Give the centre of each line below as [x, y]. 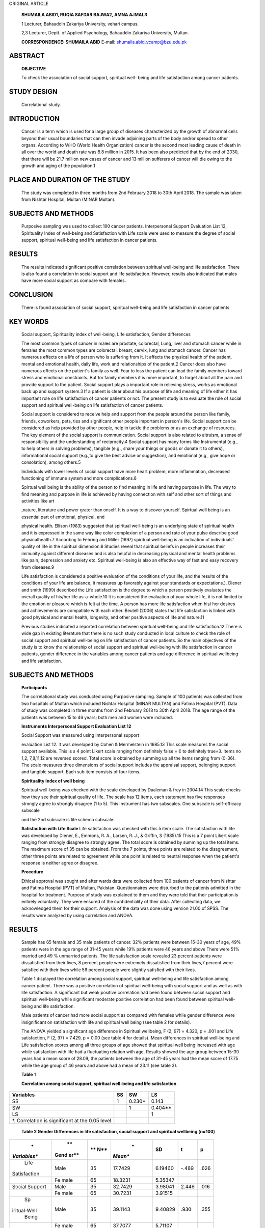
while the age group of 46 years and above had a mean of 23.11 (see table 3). [99, 1065]
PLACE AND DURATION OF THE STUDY [70, 180]
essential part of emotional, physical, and [63, 517]
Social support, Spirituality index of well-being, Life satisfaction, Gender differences [106, 335]
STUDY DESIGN [33, 92]
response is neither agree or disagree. [60, 863]
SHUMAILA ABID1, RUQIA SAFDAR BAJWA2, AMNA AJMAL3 [84, 15]
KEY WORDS [29, 321]
